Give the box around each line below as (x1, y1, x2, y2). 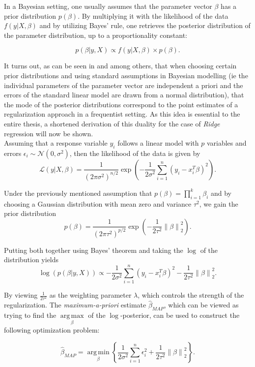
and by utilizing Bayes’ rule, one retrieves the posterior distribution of (39, 20, 251, 31)
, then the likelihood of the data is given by (69, 148, 200, 158)
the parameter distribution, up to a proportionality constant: (4, 30, 187, 40)
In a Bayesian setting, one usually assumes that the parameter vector (4, 1, 212, 11)
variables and (206, 138, 247, 148)
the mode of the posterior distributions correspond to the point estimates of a (4, 99, 238, 109)
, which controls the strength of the (138, 290, 244, 300)
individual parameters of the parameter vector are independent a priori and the (4, 80, 243, 90)
